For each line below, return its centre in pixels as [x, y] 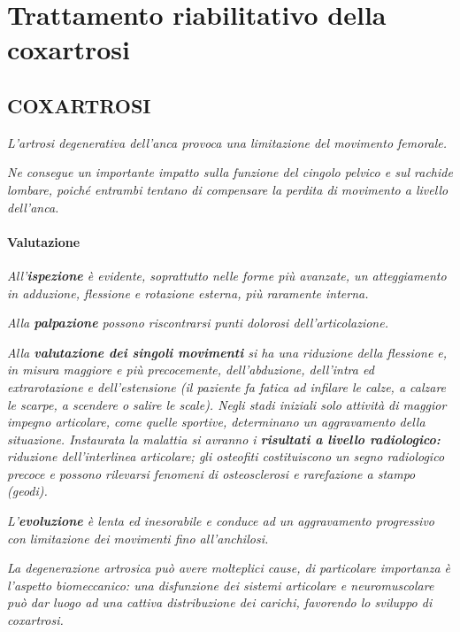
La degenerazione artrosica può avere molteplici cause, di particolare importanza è [229, 568]
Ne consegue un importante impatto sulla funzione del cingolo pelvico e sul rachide [230, 172]
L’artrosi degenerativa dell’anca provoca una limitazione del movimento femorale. [227, 142]
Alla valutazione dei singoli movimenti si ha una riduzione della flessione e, [227, 352]
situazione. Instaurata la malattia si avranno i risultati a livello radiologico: [224, 439]
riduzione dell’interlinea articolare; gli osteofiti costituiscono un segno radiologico [226, 456]
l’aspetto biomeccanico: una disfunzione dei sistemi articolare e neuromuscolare [221, 585]
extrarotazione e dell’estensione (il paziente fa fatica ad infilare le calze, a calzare [227, 386]
